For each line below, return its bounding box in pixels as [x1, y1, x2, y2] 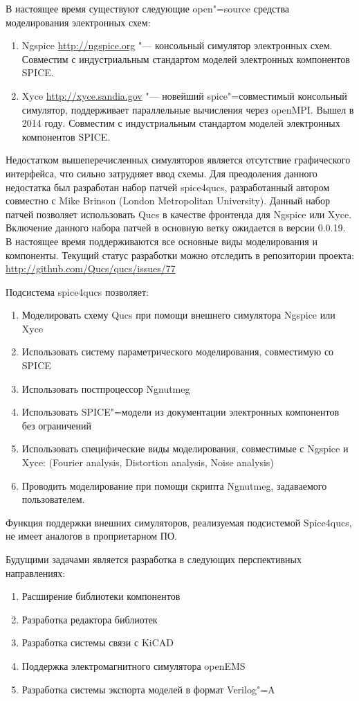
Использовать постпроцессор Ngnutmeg [21, 381, 190, 396]
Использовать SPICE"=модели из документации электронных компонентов [21, 405, 340, 419]
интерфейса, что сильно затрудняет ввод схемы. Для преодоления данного [6, 166, 317, 180]
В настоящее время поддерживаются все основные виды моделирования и [6, 233, 317, 248]
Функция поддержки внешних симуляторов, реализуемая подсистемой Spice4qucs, [6, 515, 352, 529]
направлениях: [6, 565, 66, 580]
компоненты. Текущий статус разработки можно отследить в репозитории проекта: [6, 247, 354, 262]
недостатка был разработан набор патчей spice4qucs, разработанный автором [6, 179, 330, 194]
